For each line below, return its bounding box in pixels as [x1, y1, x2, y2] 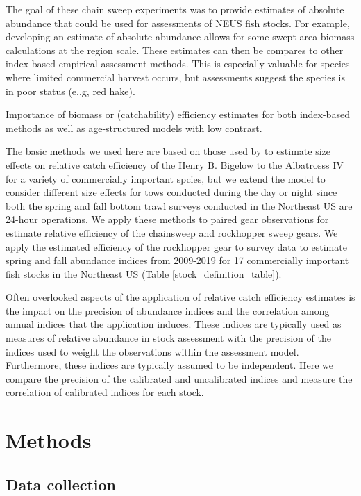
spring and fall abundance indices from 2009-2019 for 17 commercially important [6, 253, 349, 267]
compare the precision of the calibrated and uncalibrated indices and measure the [6, 371, 353, 386]
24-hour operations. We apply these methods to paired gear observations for [6, 212, 329, 226]
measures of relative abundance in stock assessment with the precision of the [6, 331, 331, 345]
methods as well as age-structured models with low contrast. [6, 120, 262, 135]
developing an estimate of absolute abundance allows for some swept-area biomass [6, 29, 355, 44]
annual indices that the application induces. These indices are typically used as [6, 317, 342, 331]
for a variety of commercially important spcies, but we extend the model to [6, 171, 326, 185]
